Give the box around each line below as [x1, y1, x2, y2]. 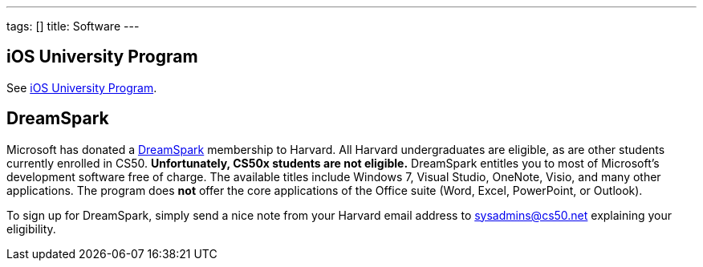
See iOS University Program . [6, 80, 157, 95]
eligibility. [6, 221, 56, 236]
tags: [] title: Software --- [6, 19, 140, 33]
